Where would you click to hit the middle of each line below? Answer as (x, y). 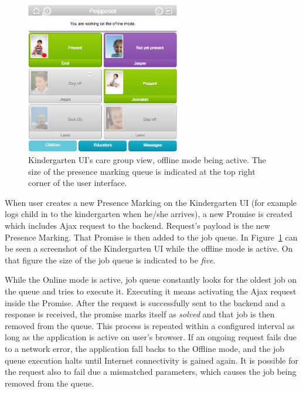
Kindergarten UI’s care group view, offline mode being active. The (147, 160)
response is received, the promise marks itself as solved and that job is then (140, 314)
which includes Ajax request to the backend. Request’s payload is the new (137, 226)
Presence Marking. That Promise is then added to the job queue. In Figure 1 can (151, 237)
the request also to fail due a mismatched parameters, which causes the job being (151, 372)
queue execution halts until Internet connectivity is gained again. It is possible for (151, 360)
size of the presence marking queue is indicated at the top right (142, 171)
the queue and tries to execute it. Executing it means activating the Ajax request (151, 291)
